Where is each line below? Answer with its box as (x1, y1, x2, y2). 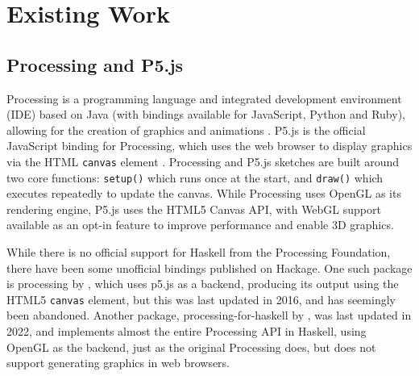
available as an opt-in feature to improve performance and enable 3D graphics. (6, 216, 394, 233)
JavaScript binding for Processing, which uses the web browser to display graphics (6, 137, 413, 154)
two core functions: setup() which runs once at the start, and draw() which (6, 169, 384, 186)
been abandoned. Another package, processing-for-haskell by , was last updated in (6, 307, 412, 324)
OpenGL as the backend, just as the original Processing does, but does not (6, 338, 376, 355)
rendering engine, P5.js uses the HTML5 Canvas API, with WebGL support (6, 200, 381, 217)
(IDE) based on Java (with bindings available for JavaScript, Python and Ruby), (6, 106, 405, 123)
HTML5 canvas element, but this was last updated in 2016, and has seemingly (6, 290, 396, 307)
